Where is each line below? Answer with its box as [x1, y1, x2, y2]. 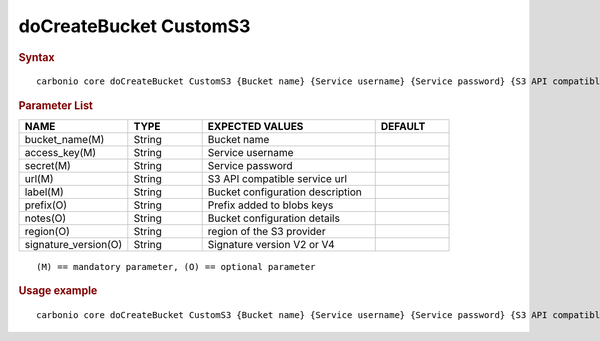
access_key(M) [24, 146, 97, 160]
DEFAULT [380, 120, 426, 134]
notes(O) [24, 211, 67, 225]
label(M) [24, 185, 64, 199]
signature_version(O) [24, 238, 123, 252]
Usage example [18, 284, 98, 298]
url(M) [24, 172, 54, 186]
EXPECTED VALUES [207, 120, 304, 134]
